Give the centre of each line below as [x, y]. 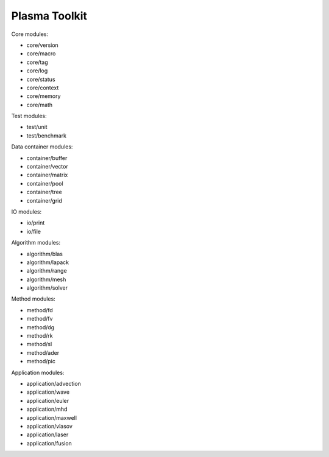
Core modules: [30, 34]
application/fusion [49, 443]
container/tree [44, 192]
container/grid [44, 200]
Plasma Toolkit [49, 16]
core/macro [41, 54]
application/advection [54, 384]
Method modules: [34, 299]
